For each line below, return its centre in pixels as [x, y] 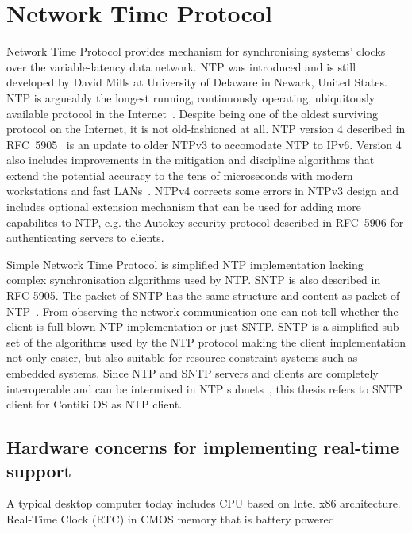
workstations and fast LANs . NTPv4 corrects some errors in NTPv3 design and [203, 191]
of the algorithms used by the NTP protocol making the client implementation [214, 341]
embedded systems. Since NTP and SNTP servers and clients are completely [193, 373]
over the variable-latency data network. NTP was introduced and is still [181, 66]
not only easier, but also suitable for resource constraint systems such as [182, 357]
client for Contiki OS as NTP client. [94, 404]
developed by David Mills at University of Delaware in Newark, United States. [197, 82]
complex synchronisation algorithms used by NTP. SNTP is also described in [194, 280]
